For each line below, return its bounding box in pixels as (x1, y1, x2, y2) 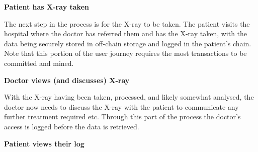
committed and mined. (4, 57, 74, 68)
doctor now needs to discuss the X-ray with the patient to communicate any (4, 101, 239, 112)
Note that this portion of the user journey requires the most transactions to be (4, 48, 247, 58)
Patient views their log (4, 138, 84, 148)
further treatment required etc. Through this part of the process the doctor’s (4, 111, 241, 122)
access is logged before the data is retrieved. (4, 121, 139, 131)
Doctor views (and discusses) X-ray (4, 74, 130, 85)
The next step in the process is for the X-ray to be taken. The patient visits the (4, 18, 250, 29)
